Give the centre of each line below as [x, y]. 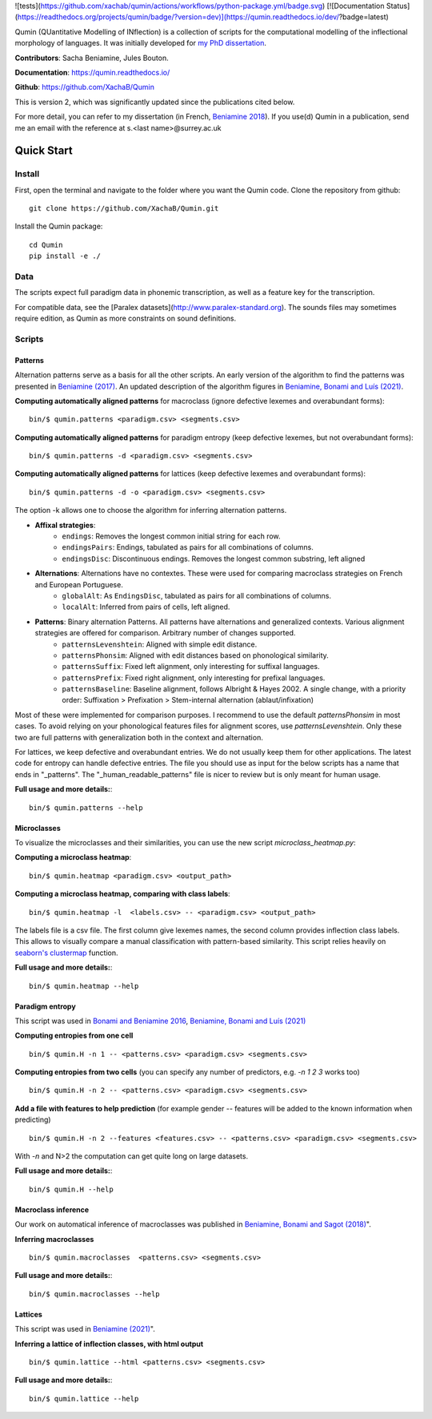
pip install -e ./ [65, 256]
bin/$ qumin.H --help [71, 1189]
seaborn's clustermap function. [66, 953]
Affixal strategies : [65, 525]
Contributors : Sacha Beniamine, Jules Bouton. [92, 58]
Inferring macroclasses [54, 1239]
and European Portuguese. [79, 584]
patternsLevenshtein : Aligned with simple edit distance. [160, 644]
